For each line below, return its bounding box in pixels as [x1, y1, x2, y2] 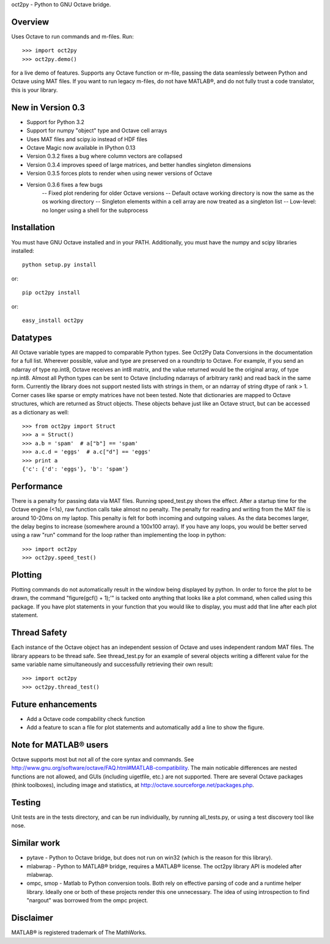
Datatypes [11, 332, 52, 343]
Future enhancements [11, 699, 97, 709]
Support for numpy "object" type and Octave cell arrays [26, 127, 167, 134]
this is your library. [11, 86, 58, 93]
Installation [11, 222, 55, 233]
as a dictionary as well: [11, 408, 70, 415]
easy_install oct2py [22, 316, 84, 324]
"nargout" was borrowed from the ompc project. [26, 897, 148, 904]
